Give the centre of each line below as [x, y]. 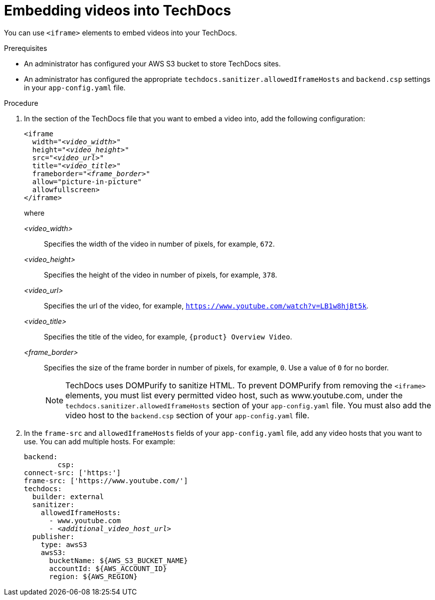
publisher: [53, 536]
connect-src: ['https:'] [72, 472]
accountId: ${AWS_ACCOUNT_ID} [108, 568]
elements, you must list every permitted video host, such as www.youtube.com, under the [234, 395]
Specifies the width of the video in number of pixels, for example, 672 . [159, 244]
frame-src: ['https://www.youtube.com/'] [106, 480]
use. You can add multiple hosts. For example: [100, 441]
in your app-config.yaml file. [75, 87]
